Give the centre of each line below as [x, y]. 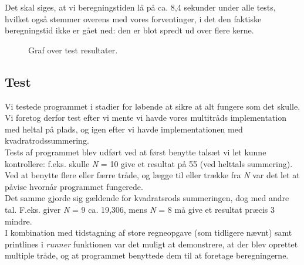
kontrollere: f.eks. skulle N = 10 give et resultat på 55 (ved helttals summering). [149, 163]
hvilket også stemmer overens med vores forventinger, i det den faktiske [133, 18]
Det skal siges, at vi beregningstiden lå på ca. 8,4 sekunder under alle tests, [140, 7]
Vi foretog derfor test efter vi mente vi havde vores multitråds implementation [146, 118]
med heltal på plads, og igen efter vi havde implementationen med [124, 129]
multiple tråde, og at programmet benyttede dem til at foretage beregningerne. [147, 255]
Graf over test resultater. [73, 50]
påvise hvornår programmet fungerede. [74, 186]
